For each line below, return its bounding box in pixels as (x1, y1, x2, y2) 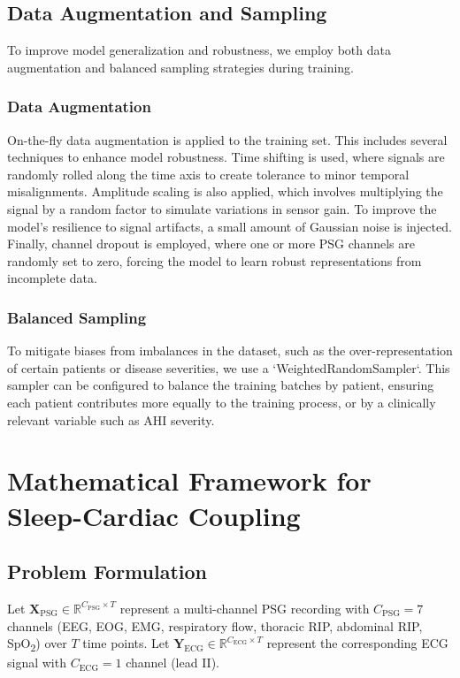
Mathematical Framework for (7, 462, 372, 499)
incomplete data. (7, 269, 97, 287)
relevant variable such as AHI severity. (7, 410, 215, 429)
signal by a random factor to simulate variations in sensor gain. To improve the (7, 199, 437, 217)
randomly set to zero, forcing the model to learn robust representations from (7, 251, 422, 270)
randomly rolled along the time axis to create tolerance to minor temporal (7, 164, 410, 183)
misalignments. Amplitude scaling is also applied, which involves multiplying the (7, 182, 443, 201)
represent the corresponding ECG (266, 634, 448, 652)
